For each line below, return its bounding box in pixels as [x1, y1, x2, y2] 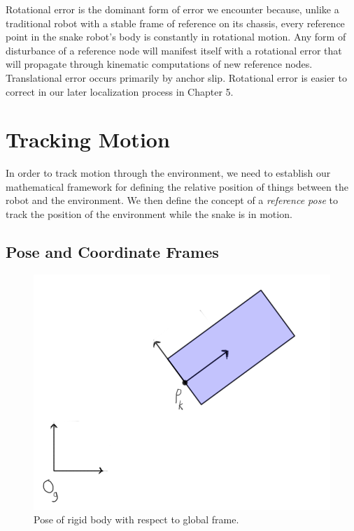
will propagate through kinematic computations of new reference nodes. [6, 57, 313, 71]
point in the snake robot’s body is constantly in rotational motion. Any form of [6, 29, 346, 44]
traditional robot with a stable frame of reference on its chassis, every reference [6, 15, 345, 30]
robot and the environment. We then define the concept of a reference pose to [6, 193, 338, 208]
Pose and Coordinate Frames [6, 241, 219, 263]
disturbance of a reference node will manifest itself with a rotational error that [6, 43, 342, 57]
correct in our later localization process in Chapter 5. [6, 84, 234, 99]
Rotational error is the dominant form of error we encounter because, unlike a [6, 2, 339, 16]
